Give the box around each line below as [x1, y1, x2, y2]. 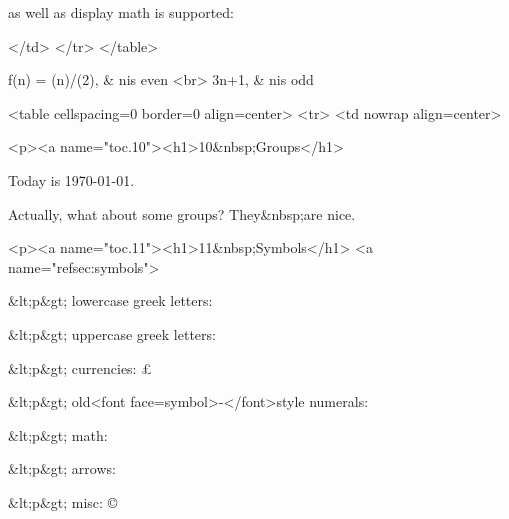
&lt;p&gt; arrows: [8, 458, 116, 479]
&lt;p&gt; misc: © [8, 491, 118, 512]
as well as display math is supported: [8, 2, 234, 22]
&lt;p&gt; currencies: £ [8, 357, 152, 378]
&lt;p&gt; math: [8, 424, 108, 445]
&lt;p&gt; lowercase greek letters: [8, 290, 213, 311]
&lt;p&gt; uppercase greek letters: [8, 323, 216, 344]
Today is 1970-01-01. [8, 169, 135, 190]
